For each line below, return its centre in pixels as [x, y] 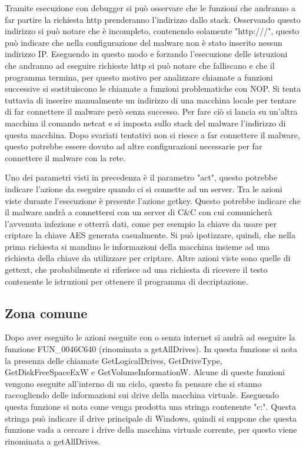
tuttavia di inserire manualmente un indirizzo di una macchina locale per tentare [150, 100]
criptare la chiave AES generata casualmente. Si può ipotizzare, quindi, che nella [150, 235]
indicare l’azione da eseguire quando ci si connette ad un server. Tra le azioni [144, 188]
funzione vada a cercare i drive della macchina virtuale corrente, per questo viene [151, 430]
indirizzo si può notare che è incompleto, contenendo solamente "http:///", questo [152, 31]
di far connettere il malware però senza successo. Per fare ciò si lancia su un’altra [151, 111]
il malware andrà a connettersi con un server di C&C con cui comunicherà [139, 212]
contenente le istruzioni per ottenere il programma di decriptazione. [127, 281]
